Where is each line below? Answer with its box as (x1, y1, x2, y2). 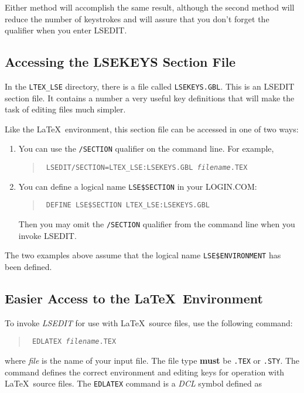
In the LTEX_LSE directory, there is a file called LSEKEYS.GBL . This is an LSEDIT (5, 80, 295, 92)
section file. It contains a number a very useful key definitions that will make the (5, 91, 295, 104)
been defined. (5, 260, 52, 272)
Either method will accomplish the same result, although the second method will (5, 1, 295, 13)
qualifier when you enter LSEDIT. (5, 24, 127, 36)
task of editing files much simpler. (5, 103, 126, 115)
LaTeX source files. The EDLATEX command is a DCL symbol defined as (5, 377, 262, 389)
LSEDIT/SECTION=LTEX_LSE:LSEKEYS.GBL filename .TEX (46, 163, 248, 172)
